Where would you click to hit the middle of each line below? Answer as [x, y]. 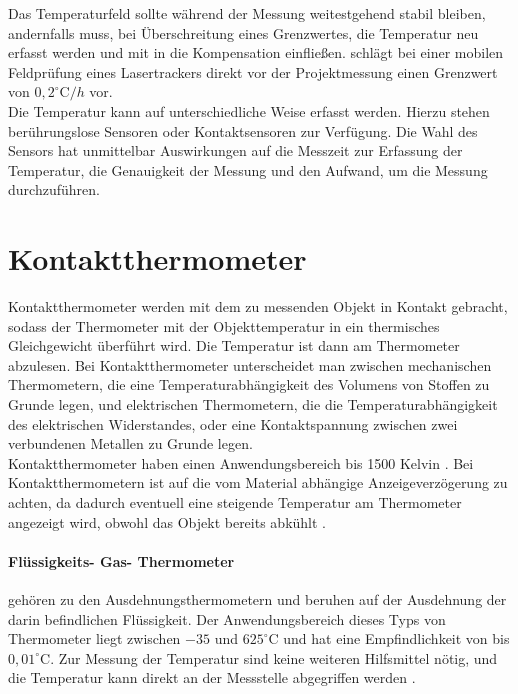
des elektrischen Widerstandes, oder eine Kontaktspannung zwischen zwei [233, 423]
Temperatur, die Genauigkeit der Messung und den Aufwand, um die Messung [248, 169]
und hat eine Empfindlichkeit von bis [396, 638]
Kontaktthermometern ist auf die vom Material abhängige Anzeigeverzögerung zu [258, 482]
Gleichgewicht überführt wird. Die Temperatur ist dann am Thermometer [234, 345]
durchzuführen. [54, 189]
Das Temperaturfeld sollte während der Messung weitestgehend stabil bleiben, [247, 13]
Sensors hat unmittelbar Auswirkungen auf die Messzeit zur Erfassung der [235, 150]
